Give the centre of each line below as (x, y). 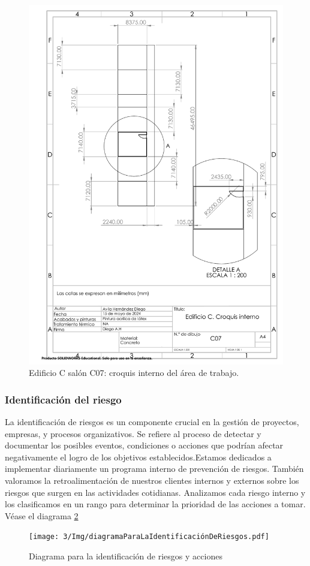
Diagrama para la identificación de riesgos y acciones (126, 556)
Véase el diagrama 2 (42, 515)
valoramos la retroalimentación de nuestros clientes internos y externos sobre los (152, 481)
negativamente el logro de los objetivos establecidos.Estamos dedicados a (138, 457)
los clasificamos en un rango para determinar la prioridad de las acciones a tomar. (155, 504)
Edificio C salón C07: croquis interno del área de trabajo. (134, 373)
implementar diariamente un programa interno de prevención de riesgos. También (154, 469)
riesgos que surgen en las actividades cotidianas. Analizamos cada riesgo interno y (155, 492)
